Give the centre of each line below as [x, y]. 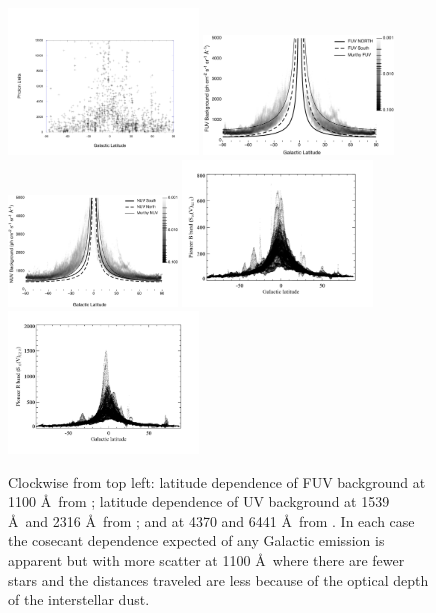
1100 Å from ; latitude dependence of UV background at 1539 [199, 501]
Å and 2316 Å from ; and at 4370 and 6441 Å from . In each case [211, 520]
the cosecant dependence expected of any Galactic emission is [196, 540]
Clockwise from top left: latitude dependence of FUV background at [217, 481]
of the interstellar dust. [79, 599]
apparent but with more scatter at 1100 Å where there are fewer [206, 560]
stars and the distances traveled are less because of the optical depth [218, 579]
